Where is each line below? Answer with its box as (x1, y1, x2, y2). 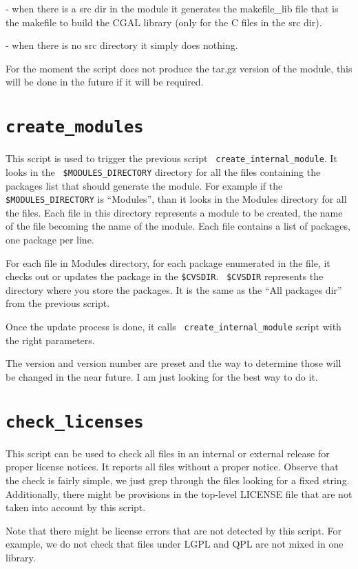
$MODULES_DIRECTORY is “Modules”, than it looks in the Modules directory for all (6, 192, 347, 206)
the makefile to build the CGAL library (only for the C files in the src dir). (6, 14, 322, 29)
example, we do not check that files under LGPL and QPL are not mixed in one (6, 537, 344, 551)
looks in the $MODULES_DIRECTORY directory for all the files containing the (6, 164, 321, 179)
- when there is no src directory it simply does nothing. (6, 38, 238, 52)
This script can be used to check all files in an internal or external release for (6, 446, 330, 460)
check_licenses (6, 412, 144, 432)
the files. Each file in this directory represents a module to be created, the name (6, 205, 343, 219)
